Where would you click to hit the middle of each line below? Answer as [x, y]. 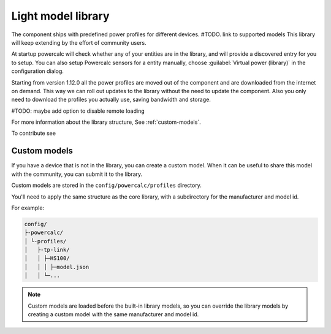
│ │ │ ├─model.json [57, 267]
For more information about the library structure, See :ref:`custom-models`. [106, 122]
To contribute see [34, 133]
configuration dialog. [38, 71]
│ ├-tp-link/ [47, 250]
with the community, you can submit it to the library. [77, 174]
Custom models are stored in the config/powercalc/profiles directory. [106, 185]
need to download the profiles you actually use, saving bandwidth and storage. [111, 100]
